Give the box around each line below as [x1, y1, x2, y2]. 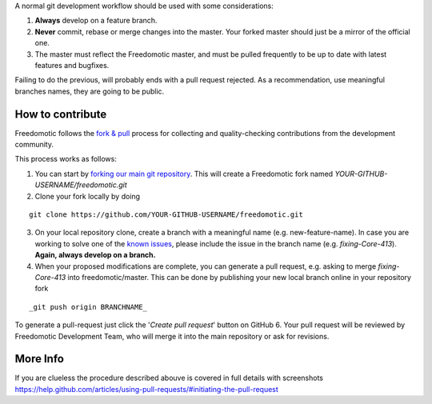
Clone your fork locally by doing [34, 191, 140, 201]
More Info [14, 352, 64, 366]
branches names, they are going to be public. [14, 86, 165, 96]
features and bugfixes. [34, 60, 110, 70]
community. [14, 140, 54, 150]
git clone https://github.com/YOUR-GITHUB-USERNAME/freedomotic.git [29, 210, 303, 219]
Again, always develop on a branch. [34, 250, 156, 260]
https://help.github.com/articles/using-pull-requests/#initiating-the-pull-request [14, 384, 279, 394]
